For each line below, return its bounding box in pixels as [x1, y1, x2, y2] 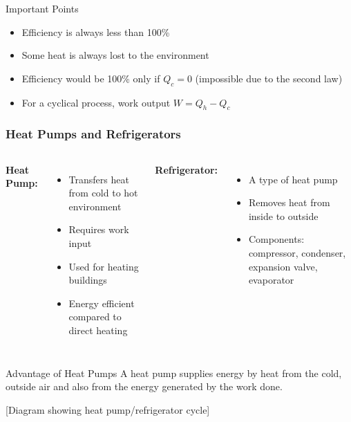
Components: [248, 232, 305, 246]
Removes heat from [248, 195, 330, 210]
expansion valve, [248, 259, 318, 273]
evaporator [248, 273, 294, 287]
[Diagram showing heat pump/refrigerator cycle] [6, 402, 210, 416]
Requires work [68, 222, 129, 237]
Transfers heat [68, 172, 129, 186]
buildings [68, 273, 107, 287]
